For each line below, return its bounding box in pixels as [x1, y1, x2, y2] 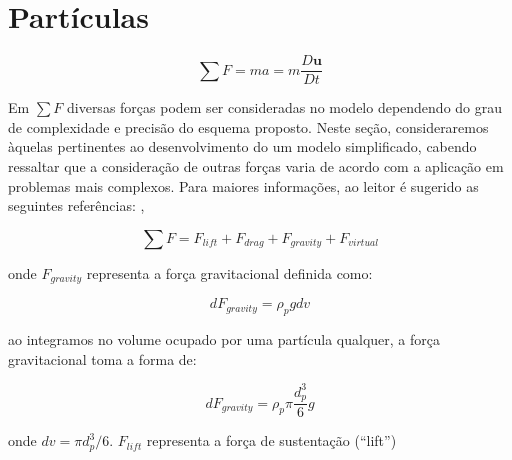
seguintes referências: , [8, 195, 145, 216]
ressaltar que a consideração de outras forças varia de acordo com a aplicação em [8, 155, 504, 176]
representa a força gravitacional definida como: [86, 262, 373, 283]
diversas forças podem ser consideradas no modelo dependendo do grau [66, 97, 503, 118]
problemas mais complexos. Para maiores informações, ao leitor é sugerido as [8, 175, 479, 196]
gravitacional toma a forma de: [8, 348, 197, 369]
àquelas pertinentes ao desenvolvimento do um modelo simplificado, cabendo [8, 136, 477, 157]
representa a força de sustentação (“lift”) [146, 430, 397, 451]
